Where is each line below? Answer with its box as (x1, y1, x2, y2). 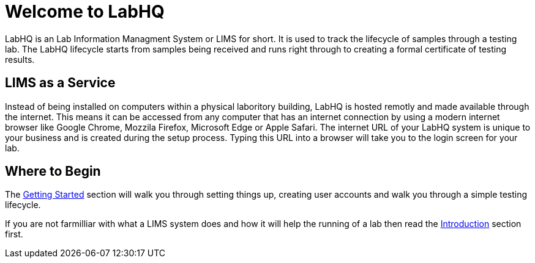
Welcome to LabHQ (5, 1, 165, 22)
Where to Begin (5, 164, 101, 179)
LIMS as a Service (5, 75, 116, 91)
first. (5, 229, 23, 240)
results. (5, 54, 35, 65)
